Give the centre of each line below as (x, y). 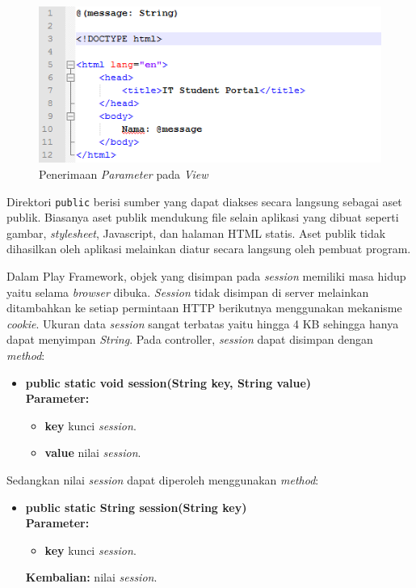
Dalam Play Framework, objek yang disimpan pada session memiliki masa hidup (206, 275)
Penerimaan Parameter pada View (124, 173)
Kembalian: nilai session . (91, 577)
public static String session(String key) (136, 507)
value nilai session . (93, 453)
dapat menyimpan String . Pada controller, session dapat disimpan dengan (190, 339)
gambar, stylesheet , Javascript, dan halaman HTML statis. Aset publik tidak (196, 233)
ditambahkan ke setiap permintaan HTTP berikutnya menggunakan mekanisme (204, 308)
